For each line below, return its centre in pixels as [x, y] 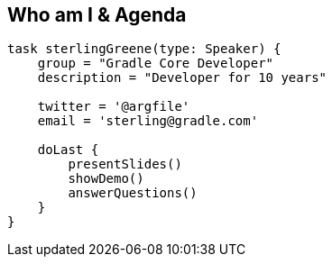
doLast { [68, 150]
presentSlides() [125, 164]
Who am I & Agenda [97, 15]
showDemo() [106, 179]
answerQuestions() [133, 193]
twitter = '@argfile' [114, 107]
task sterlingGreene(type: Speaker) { [144, 49]
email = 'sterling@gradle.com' [148, 121]
